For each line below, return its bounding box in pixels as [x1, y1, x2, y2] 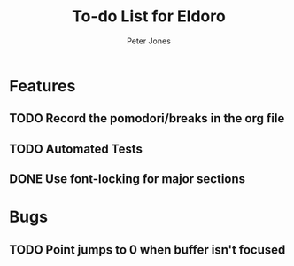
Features [9, 75, 76, 96]
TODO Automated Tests [9, 141, 143, 156]
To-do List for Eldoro [72, 6, 226, 27]
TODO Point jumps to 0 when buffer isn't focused [9, 242, 286, 257]
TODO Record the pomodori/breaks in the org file [9, 111, 285, 126]
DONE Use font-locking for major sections [9, 171, 246, 187]
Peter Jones [127, 35, 171, 46]
